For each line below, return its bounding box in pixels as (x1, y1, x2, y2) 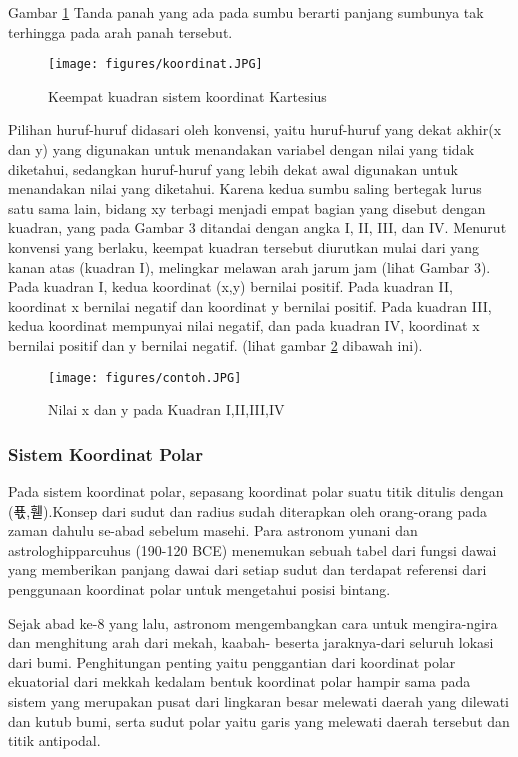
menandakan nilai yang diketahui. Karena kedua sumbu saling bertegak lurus (8, 178, 482, 199)
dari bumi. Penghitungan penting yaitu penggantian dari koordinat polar (8, 651, 456, 672)
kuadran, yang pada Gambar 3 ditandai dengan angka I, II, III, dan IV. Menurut (8, 217, 507, 238)
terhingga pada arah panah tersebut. (8, 21, 233, 42)
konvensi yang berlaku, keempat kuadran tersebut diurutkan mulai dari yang (8, 237, 479, 257)
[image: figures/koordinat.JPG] (48, 57, 263, 72)
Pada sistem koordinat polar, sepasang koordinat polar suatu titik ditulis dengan (8, 481, 504, 502)
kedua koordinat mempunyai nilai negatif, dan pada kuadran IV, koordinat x (8, 315, 480, 336)
